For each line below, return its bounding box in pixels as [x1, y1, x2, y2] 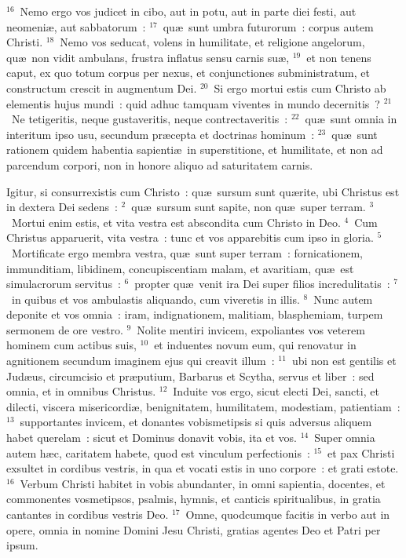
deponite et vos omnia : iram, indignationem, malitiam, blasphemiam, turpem [6, 306, 383, 323]
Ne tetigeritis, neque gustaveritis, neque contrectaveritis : [11, 111, 288, 127]
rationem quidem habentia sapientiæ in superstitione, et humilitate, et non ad [6, 141, 383, 158]
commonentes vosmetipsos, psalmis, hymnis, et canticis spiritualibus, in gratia [6, 491, 381, 507]
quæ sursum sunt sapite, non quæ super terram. [131, 199, 366, 215]
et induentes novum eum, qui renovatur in [154, 337, 357, 353]
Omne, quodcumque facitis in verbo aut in [185, 506, 390, 522]
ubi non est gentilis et [291, 352, 397, 369]
